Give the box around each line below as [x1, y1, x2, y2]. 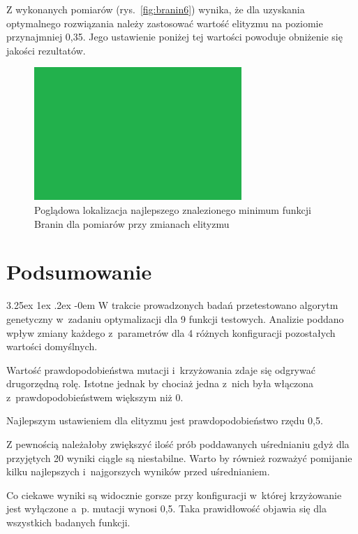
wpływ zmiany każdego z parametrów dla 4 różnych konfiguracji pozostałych [6, 325, 336, 340]
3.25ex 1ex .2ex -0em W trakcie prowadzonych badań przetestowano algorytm [6, 298, 338, 312]
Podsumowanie [6, 257, 152, 286]
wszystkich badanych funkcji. [6, 515, 130, 530]
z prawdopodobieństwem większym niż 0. [6, 389, 184, 404]
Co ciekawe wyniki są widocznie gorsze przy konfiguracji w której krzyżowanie [6, 487, 342, 502]
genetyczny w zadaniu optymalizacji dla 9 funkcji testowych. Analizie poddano [6, 311, 344, 326]
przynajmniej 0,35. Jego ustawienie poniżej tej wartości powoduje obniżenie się [6, 29, 343, 44]
